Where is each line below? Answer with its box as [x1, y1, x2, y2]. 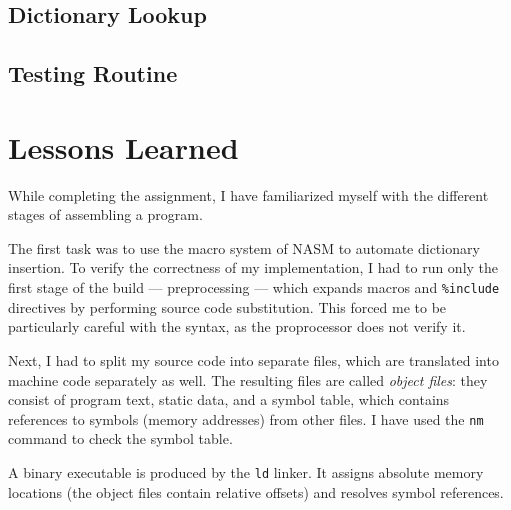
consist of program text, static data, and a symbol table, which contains [8, 389, 450, 410]
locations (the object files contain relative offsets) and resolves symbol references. [8, 481, 504, 502]
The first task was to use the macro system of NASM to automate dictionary [8, 237, 480, 258]
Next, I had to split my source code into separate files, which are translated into [8, 349, 499, 370]
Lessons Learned [8, 126, 239, 167]
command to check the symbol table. [8, 428, 233, 449]
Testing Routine [8, 58, 178, 89]
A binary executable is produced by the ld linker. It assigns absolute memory [8, 461, 484, 482]
